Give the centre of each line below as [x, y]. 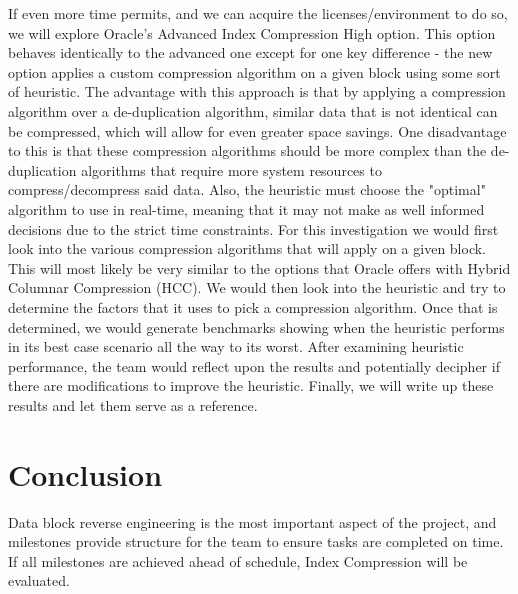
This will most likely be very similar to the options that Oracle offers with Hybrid [259, 267]
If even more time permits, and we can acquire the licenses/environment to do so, [258, 13]
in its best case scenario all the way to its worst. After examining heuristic [236, 346]
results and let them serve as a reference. [133, 404]
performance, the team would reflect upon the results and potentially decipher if [254, 365]
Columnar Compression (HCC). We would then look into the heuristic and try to [257, 287]
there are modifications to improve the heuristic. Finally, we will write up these [251, 385]
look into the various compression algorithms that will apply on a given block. [247, 248]
